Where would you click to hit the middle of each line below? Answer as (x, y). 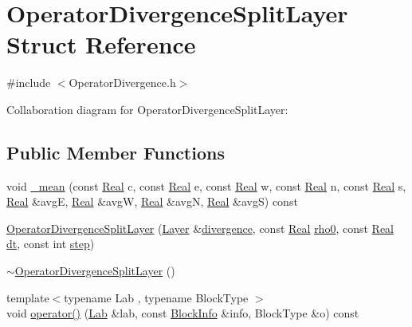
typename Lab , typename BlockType (156, 297)
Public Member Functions (116, 152)
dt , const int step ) (51, 244)
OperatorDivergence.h (122, 83)
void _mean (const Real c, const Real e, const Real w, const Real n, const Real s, (206, 185)
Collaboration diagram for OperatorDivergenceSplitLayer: (147, 109)
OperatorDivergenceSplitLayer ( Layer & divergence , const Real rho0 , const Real (200, 228)
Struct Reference (101, 44)
